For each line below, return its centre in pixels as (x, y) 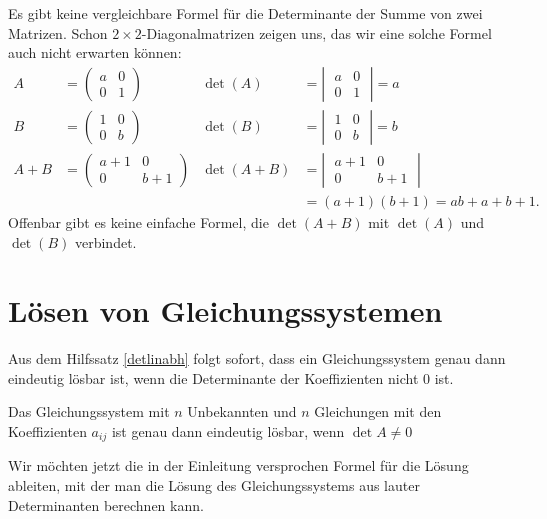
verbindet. (105, 241)
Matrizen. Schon (58, 32)
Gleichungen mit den (378, 411)
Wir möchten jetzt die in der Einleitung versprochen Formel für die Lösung (238, 465)
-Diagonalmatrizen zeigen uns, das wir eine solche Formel (316, 32)
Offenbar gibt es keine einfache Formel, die (138, 221)
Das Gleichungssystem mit (89, 411)
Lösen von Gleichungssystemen (225, 310)
